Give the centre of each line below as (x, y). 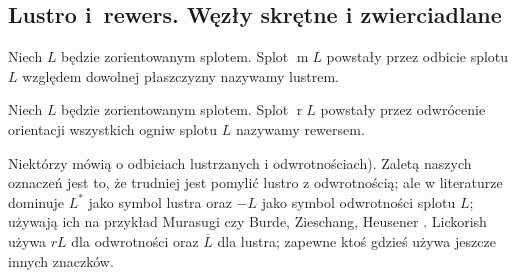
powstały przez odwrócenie (403, 109)
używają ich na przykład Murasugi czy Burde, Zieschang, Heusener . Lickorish (247, 221)
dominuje (36, 201)
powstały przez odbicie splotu (417, 56)
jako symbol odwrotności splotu (358, 201)
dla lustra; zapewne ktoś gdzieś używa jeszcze (356, 240)
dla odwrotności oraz (135, 240)
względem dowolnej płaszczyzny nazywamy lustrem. (180, 75)
